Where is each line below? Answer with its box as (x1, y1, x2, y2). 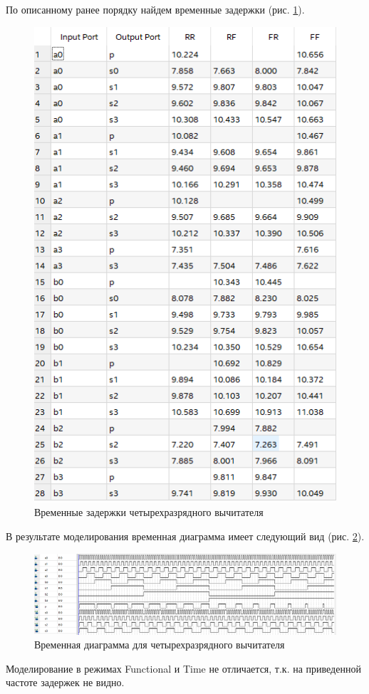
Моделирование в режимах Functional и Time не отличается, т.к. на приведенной (6, 661, 361, 675)
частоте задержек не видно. (6, 675, 125, 690)
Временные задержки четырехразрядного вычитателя (34, 505, 264, 520)
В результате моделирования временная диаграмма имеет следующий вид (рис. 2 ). (6, 529, 365, 544)
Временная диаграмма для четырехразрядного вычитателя (34, 637, 285, 652)
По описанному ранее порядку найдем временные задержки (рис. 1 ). (6, 2, 305, 16)
